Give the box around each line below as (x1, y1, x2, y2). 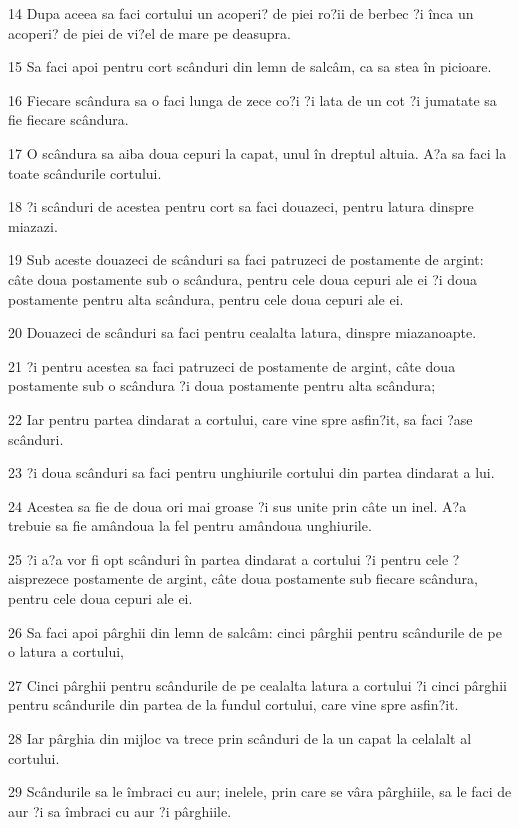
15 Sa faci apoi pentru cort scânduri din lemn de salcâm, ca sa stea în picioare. (8, 56, 492, 77)
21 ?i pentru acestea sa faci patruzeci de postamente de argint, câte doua (8, 355, 456, 376)
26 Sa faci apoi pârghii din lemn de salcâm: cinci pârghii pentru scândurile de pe (8, 621, 502, 642)
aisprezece (8, 568, 69, 589)
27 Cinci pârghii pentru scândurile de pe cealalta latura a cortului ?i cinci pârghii (8, 674, 507, 695)
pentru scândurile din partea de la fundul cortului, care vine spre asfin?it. (8, 694, 459, 715)
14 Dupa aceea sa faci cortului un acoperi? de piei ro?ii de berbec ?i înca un (8, 3, 474, 23)
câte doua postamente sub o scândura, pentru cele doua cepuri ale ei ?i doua (8, 268, 477, 289)
